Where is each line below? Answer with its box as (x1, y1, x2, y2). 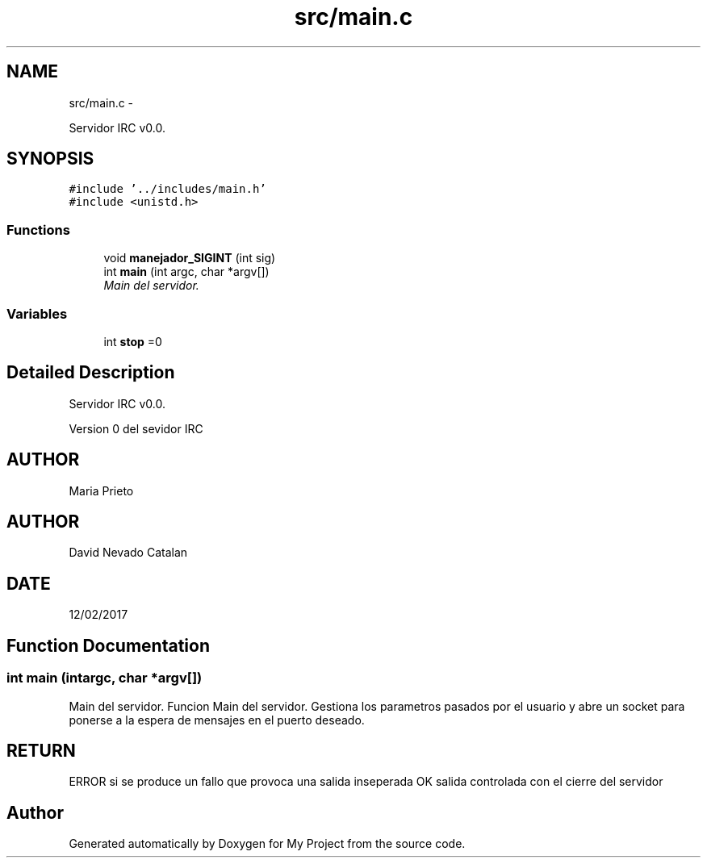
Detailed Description (6, 362, 175, 383)
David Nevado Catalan (69, 545, 188, 560)
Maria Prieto (69, 483, 134, 498)
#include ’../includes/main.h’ (69, 182, 266, 196)
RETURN (6, 740, 76, 761)
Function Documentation (6, 635, 210, 656)
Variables (6, 305, 68, 322)
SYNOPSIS (6, 148, 94, 169)
